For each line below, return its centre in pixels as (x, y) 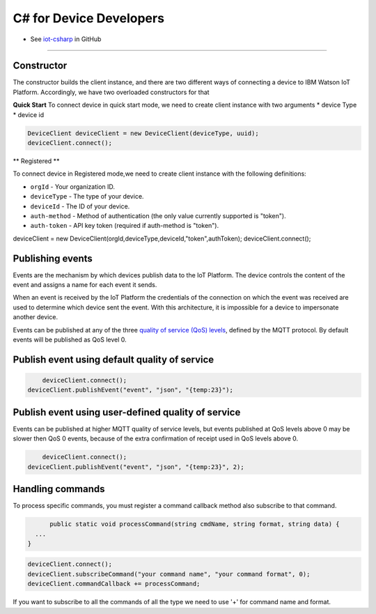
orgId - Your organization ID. (72, 186)
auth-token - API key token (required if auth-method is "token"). (125, 226)
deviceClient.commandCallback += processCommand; (114, 584)
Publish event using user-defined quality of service (127, 412)
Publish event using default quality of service (113, 359)
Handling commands (59, 489)
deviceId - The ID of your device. (80, 206)
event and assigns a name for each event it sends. (85, 285)
